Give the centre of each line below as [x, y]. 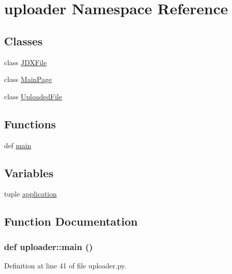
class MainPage [28, 79]
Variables [29, 172]
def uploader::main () [49, 246]
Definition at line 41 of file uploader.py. [65, 265]
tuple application [31, 194]
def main [18, 145]
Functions [30, 124]
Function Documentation [71, 221]
